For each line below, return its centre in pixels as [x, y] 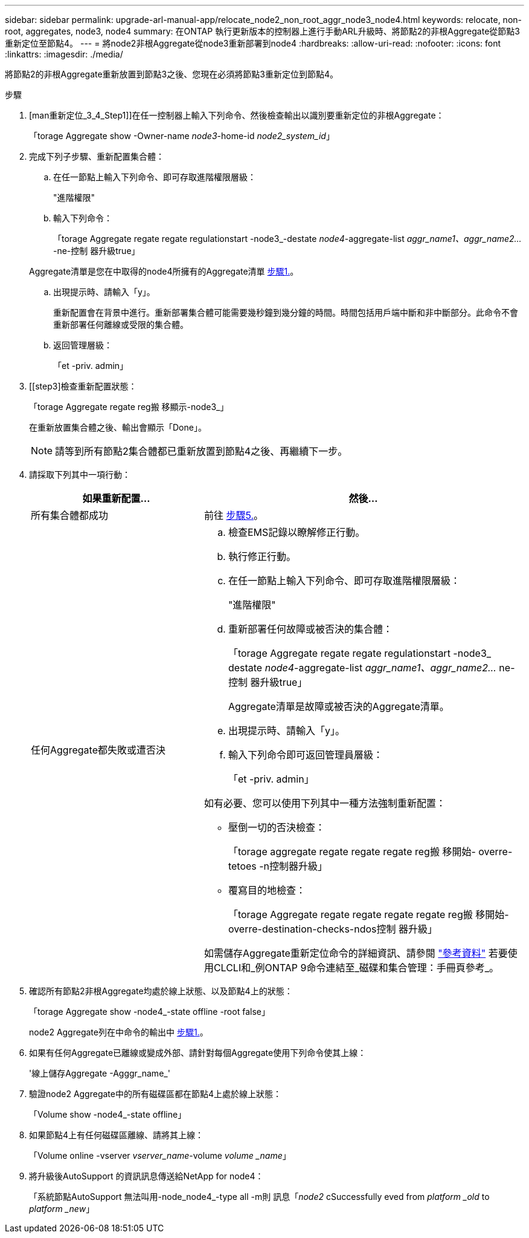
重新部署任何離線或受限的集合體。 [121, 324]
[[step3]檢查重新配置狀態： [83, 386]
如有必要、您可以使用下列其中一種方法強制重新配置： [325, 803]
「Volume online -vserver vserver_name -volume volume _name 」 [160, 1155]
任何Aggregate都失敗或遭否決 [98, 750]
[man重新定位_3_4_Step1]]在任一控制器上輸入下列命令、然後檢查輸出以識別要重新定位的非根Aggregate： [237, 115]
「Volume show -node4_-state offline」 [108, 1114]
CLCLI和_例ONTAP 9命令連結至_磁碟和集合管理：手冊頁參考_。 [356, 968]
